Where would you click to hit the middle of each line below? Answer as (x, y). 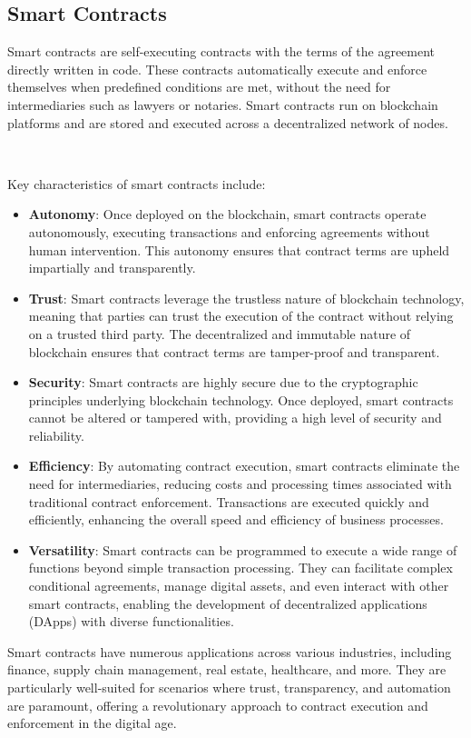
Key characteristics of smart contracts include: (137, 183)
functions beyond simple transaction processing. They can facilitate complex (240, 568)
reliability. (56, 435)
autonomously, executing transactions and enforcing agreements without (229, 231)
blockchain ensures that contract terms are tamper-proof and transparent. (234, 351)
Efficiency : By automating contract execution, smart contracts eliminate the (244, 466)
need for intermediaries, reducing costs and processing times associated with (240, 484)
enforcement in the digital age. (92, 723)
